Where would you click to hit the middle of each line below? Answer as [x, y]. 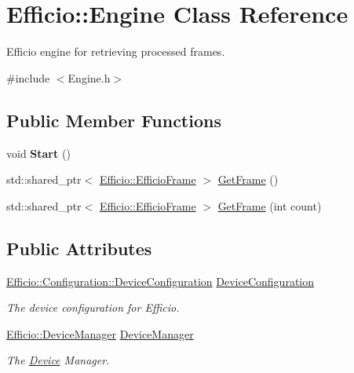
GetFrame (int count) [270, 205]
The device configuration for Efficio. [93, 307]
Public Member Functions [114, 120]
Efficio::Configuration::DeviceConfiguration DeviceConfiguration [161, 281]
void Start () [38, 153]
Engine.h [89, 77]
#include [28, 77]
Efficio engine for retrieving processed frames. [116, 51]
